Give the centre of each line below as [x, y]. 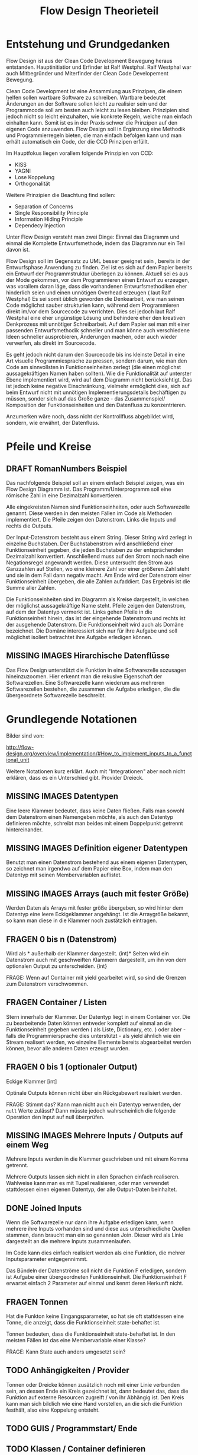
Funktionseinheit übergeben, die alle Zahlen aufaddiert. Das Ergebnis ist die [98, 581]
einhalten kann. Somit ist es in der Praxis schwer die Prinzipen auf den [92, 122]
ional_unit [18, 760]
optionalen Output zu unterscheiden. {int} [57, 966]
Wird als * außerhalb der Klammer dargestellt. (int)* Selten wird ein [88, 953]
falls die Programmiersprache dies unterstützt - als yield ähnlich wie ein [93, 1035]
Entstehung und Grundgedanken [88, 44]
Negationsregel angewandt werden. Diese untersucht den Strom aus [90, 563]
